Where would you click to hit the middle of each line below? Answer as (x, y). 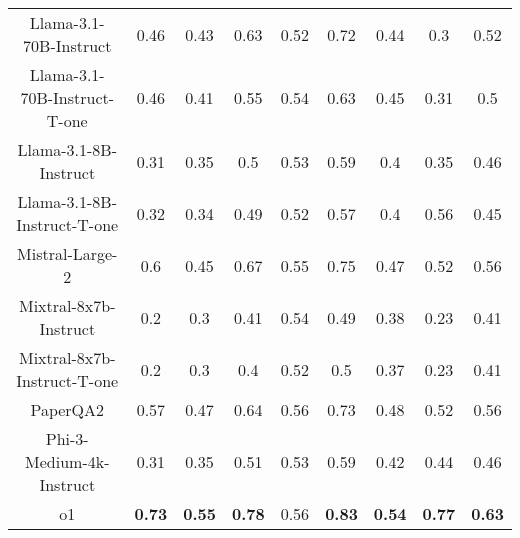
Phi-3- (67, 438)
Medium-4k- (67, 461)
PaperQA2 (67, 409)
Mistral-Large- (67, 253)
